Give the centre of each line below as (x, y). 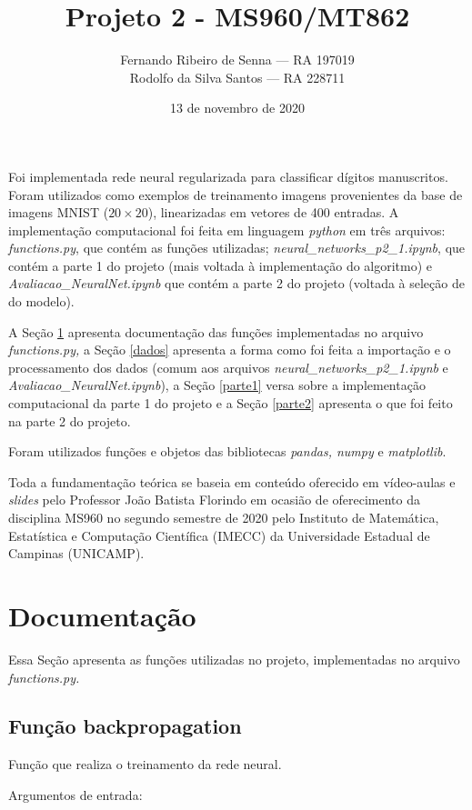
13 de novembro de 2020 (237, 108)
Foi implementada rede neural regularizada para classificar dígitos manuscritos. (228, 176)
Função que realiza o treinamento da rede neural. (145, 764)
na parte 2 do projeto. (70, 420)
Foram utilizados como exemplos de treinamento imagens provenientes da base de (236, 194)
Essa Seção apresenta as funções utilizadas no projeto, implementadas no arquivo (234, 659)
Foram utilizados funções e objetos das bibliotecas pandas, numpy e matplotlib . (227, 451)
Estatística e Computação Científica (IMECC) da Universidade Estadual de (219, 535)
